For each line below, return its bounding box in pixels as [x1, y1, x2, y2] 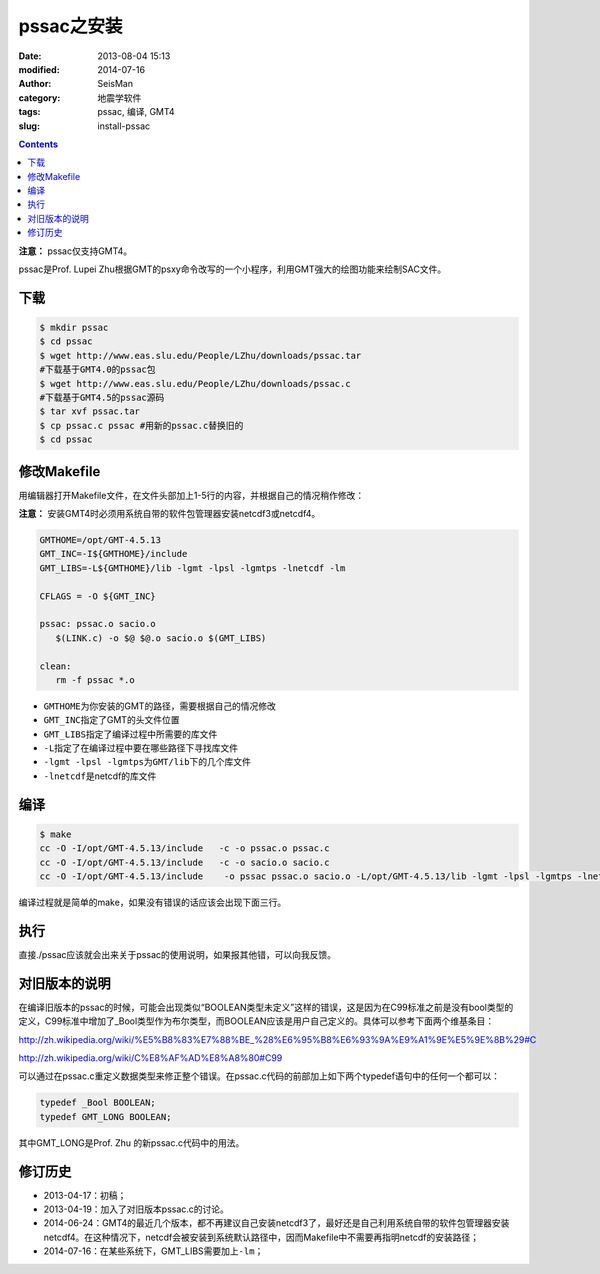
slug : [18, 120, 40, 132]
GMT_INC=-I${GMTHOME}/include [39, 548, 188, 560]
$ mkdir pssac [39, 322, 109, 334]
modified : [18, 63, 60, 75]
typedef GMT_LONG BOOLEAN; [39, 1111, 172, 1122]
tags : [18, 106, 41, 118]
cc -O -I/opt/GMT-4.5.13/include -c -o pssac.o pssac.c [39, 843, 330, 854]
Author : [18, 78, 52, 90]
